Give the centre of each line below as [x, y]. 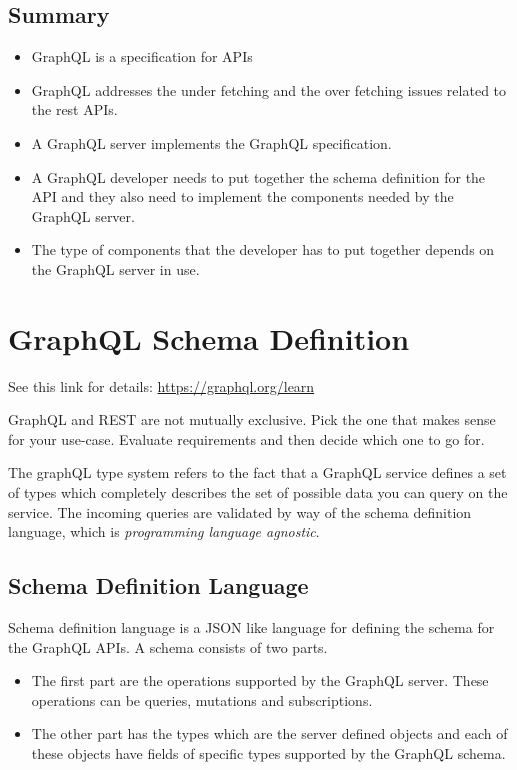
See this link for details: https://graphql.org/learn [161, 385]
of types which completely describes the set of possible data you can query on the [258, 492]
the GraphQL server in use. [115, 268]
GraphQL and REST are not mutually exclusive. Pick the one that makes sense [252, 419]
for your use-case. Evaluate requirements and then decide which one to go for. [246, 438]
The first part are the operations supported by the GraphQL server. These [260, 680]
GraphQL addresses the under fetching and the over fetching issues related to [269, 89]
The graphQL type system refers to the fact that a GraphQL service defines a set [257, 472]
